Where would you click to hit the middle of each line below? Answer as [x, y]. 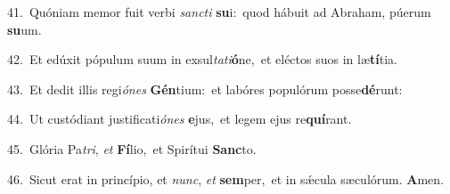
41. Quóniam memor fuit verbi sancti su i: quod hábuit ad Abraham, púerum [219, 12]
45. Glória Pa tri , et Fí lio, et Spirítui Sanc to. [132, 148]
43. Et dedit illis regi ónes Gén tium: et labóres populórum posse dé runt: [205, 89]
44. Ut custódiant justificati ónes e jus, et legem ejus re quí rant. [180, 119]
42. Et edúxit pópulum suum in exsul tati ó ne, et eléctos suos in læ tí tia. [202, 59]
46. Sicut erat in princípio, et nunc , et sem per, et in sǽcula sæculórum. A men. [225, 178]
